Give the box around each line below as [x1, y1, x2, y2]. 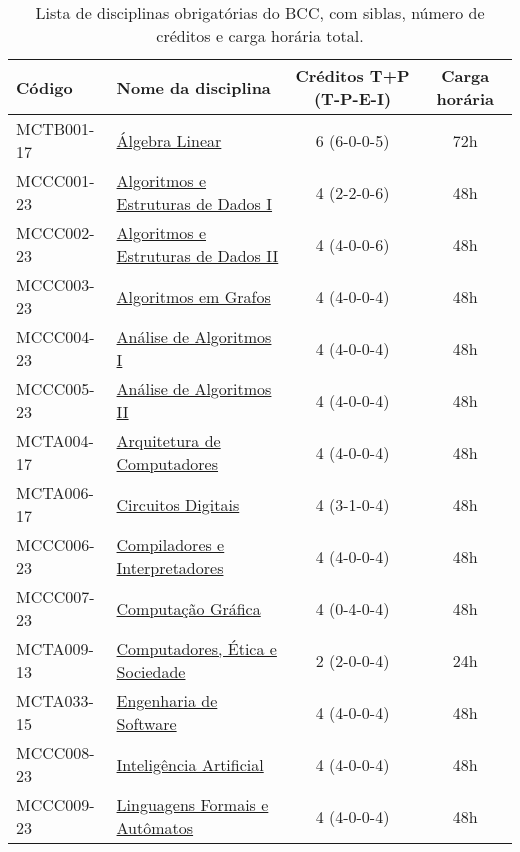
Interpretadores [116, 556, 224, 579]
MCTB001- [16, 117, 95, 140]
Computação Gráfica [116, 596, 261, 620]
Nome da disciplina [116, 75, 271, 99]
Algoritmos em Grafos [116, 284, 271, 308]
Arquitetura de [116, 429, 221, 452]
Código [16, 75, 73, 99]
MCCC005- [16, 377, 95, 400]
